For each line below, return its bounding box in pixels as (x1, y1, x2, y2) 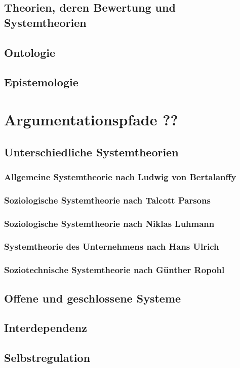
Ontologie (4, 44, 55, 60)
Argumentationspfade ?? (4, 109, 178, 129)
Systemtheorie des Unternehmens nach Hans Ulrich (4, 240, 219, 253)
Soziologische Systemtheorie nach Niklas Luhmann (4, 217, 215, 229)
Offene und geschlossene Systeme (4, 290, 181, 306)
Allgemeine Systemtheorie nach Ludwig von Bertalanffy (4, 170, 236, 183)
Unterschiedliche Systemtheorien (4, 144, 179, 159)
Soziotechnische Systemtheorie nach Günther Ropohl (4, 263, 225, 276)
